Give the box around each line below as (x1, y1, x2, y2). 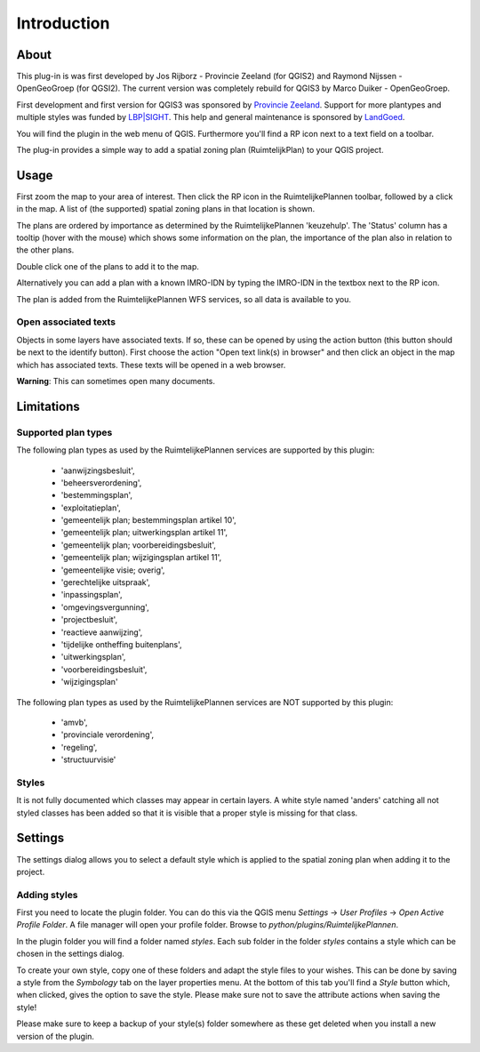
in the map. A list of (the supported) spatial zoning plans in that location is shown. (16, 204, 316, 214)
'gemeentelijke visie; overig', (60, 565, 165, 575)
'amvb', (60, 717, 88, 727)
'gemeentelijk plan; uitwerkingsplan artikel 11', (60, 527, 228, 538)
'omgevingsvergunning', (60, 601, 150, 613)
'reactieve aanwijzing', (60, 627, 143, 638)
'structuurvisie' (60, 754, 116, 765)
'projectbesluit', (60, 614, 118, 625)
